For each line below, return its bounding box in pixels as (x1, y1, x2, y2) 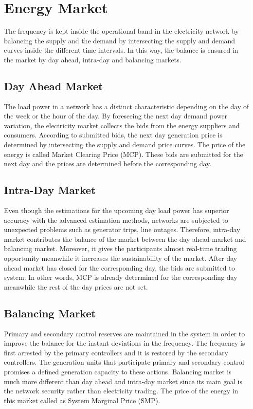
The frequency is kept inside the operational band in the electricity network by (4, 26, 239, 36)
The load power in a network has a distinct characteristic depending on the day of (4, 101, 249, 111)
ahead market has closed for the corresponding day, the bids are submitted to (4, 262, 235, 273)
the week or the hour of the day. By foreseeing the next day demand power (4, 111, 227, 121)
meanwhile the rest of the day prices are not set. (4, 281, 148, 292)
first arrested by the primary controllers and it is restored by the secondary (4, 347, 228, 357)
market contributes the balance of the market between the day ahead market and (4, 234, 246, 244)
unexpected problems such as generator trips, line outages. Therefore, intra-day (4, 224, 240, 234)
